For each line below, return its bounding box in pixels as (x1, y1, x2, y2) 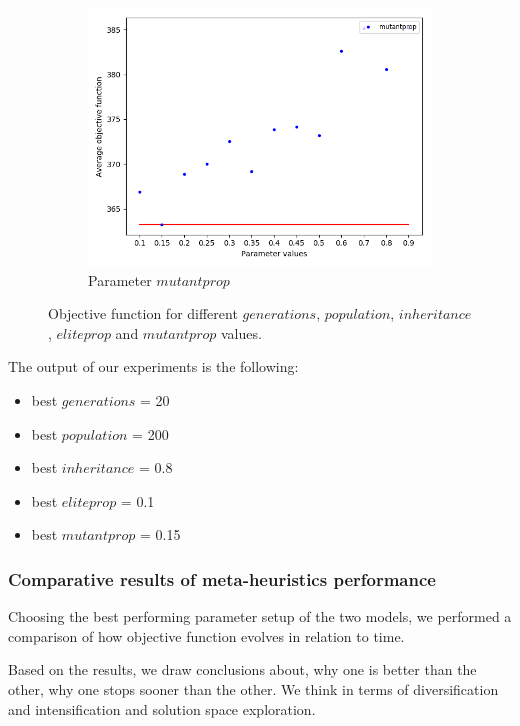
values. (220, 322, 262, 343)
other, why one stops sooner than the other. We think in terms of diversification (8, 678, 499, 699)
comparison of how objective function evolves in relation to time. (8, 625, 405, 646)
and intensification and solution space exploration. (8, 698, 316, 719)
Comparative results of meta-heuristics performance (8, 566, 436, 591)
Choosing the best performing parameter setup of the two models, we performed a (8, 606, 512, 627)
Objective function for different (48, 303, 238, 324)
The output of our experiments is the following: (8, 356, 299, 377)
